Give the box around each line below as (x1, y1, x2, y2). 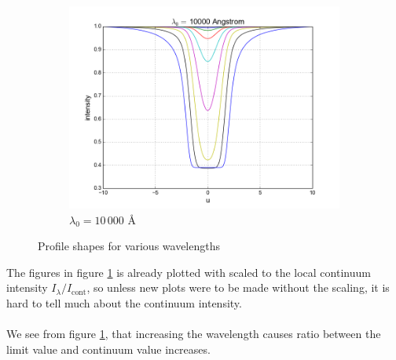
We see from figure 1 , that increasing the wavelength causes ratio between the (6, 325, 381, 342)
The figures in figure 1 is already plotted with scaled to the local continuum (6, 264, 371, 280)
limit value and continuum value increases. (6, 340, 211, 357)
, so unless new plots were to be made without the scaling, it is (86, 279, 390, 296)
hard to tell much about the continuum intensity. (6, 294, 242, 311)
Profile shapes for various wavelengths (38, 238, 221, 254)
